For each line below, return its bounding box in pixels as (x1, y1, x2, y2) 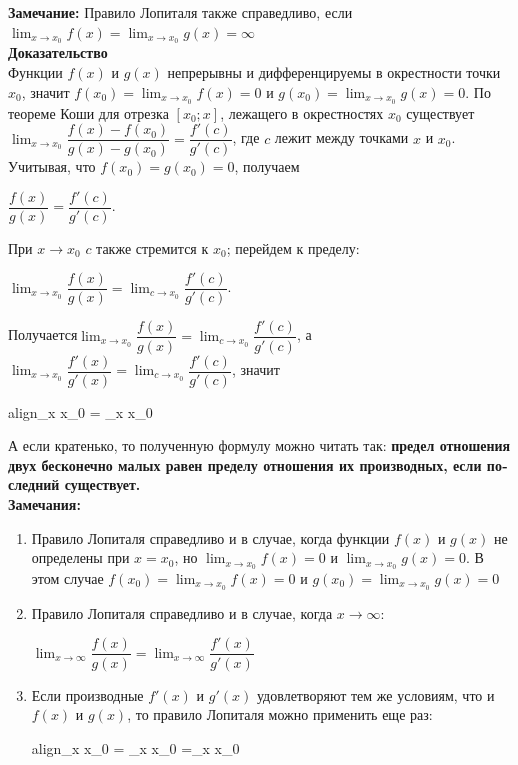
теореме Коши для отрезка (8, 102, 169, 123)
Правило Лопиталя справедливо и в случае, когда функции (31, 527, 390, 548)
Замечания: (8, 493, 81, 514)
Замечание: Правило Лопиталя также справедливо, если (8, 2, 353, 22)
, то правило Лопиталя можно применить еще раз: (127, 704, 433, 725)
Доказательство (8, 42, 108, 63)
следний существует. (8, 474, 141, 495)
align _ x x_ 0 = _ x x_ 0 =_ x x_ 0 (31, 737, 240, 758)
